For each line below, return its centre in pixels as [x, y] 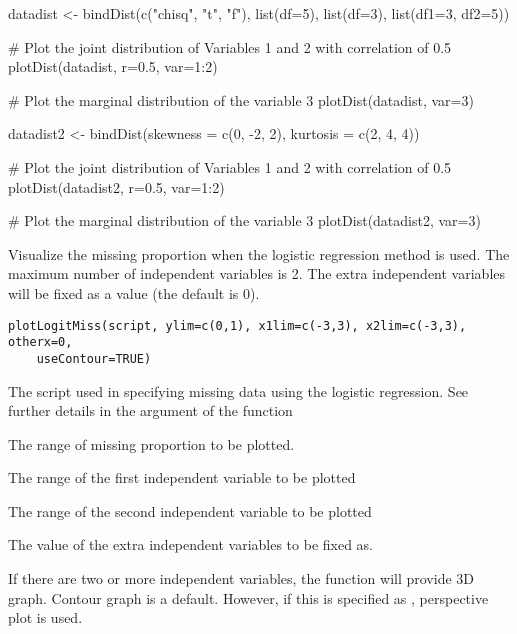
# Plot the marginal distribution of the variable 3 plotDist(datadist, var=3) [241, 99]
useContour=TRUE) [94, 358]
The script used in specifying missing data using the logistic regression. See [238, 390]
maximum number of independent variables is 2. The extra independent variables [257, 273]
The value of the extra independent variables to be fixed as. [191, 544]
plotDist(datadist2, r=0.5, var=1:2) [116, 186]
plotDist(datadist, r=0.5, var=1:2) [113, 66]
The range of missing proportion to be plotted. [151, 443]
